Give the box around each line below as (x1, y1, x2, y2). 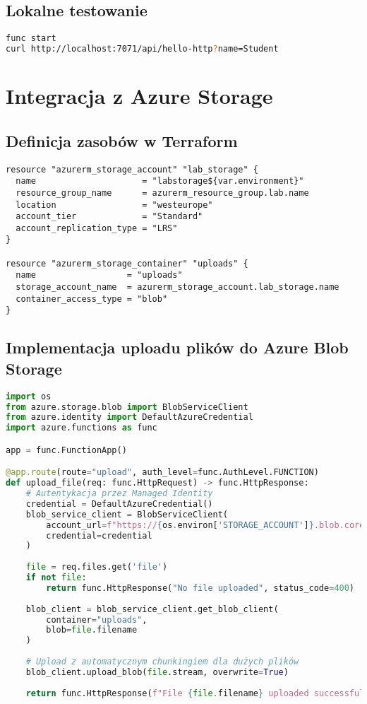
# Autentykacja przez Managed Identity (25, 488, 213, 499)
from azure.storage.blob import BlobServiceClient (6, 401, 248, 412)
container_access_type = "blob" (16, 293, 168, 304)
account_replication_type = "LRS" (16, 223, 178, 233)
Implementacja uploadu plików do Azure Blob (6, 336, 349, 358)
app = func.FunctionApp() (6, 445, 127, 455)
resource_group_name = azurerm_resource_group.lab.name (16, 187, 309, 198)
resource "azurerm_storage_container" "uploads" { (6, 258, 248, 269)
